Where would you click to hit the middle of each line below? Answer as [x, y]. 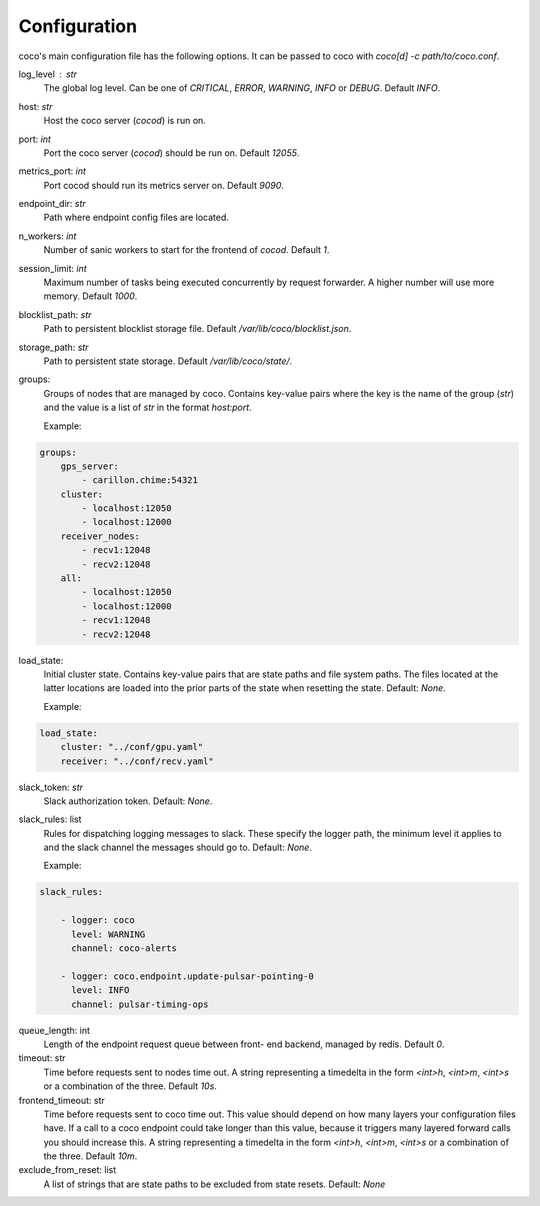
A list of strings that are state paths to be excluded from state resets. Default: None [214, 1184]
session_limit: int [52, 268]
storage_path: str [53, 347]
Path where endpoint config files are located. [136, 217]
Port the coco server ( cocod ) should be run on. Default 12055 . [171, 152]
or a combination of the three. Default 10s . [130, 1086]
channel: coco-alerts [124, 948]
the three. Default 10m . [90, 1156]
